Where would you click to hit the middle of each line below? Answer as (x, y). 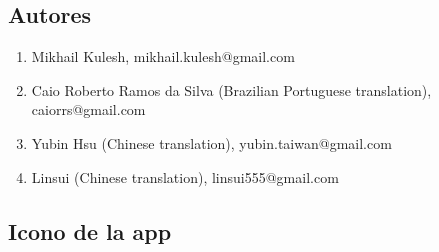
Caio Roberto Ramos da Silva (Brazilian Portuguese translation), (231, 89)
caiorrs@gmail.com (88, 109)
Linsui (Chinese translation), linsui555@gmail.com (185, 176)
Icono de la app (90, 230)
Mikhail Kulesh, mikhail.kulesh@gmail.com (163, 56)
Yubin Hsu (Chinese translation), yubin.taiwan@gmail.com (211, 142)
